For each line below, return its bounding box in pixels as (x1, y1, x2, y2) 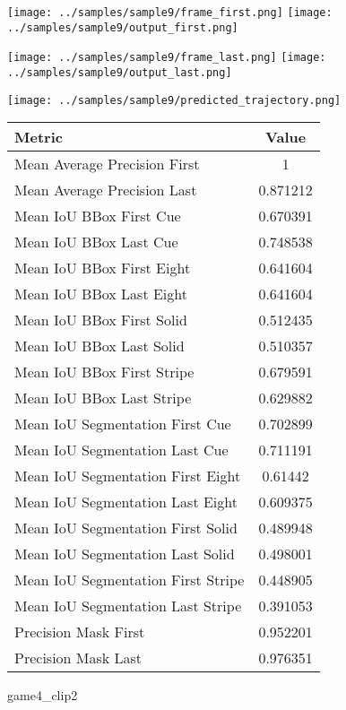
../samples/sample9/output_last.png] (7, 65, 232, 79)
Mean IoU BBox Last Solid (14, 335, 185, 357)
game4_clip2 (7, 686, 78, 705)
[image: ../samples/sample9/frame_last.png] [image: (7, 51, 326, 65)
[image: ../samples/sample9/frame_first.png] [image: (7, 6, 333, 19)
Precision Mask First (14, 621, 145, 643)
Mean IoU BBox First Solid (14, 309, 187, 331)
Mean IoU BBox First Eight (14, 257, 191, 279)
